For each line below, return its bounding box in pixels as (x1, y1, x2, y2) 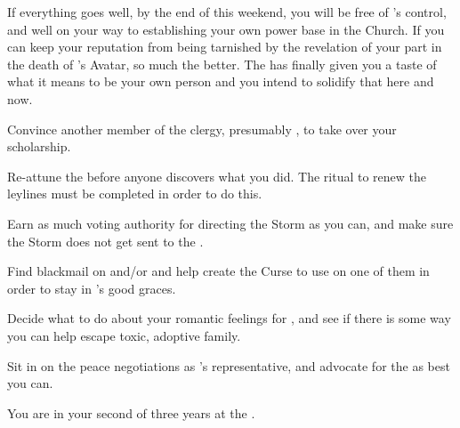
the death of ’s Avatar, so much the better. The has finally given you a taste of (7, 54, 437, 73)
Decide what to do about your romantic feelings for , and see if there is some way (7, 309, 451, 327)
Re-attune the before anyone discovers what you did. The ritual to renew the (7, 166, 427, 185)
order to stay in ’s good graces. (7, 279, 176, 297)
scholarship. (7, 137, 71, 156)
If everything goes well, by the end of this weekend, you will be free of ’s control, (7, 3, 447, 20)
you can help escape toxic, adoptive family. (7, 326, 241, 344)
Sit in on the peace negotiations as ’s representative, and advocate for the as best (7, 356, 450, 375)
